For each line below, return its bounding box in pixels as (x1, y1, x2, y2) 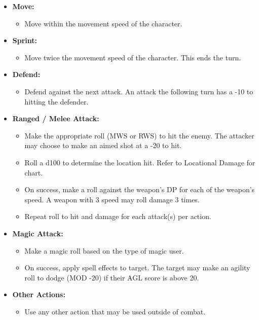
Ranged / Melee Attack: (12, 113, 99, 124)
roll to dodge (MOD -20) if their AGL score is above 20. (24, 272, 199, 282)
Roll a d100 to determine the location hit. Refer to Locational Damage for (24, 157, 255, 167)
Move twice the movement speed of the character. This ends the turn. (24, 52, 241, 62)
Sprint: (12, 35, 38, 46)
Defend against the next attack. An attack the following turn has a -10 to (24, 86, 253, 96)
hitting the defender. (24, 96, 89, 106)
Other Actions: (12, 289, 65, 300)
